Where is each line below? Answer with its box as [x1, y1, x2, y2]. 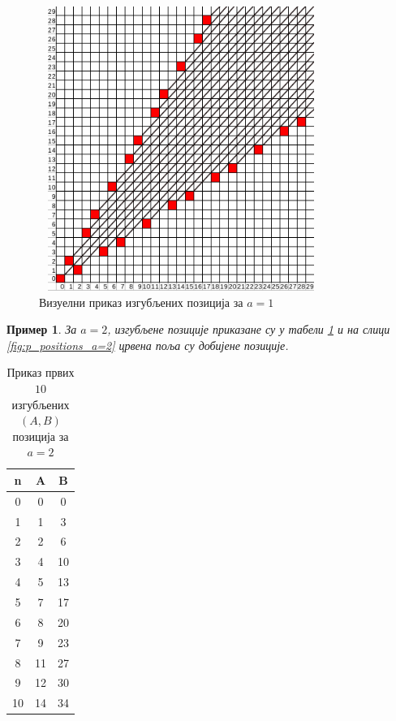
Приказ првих [6, 364, 75, 381]
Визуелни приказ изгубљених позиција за [39, 293, 243, 310]
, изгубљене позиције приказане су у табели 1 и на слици [107, 321, 390, 338]
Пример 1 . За [6, 321, 77, 338]
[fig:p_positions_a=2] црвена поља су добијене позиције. [6, 336, 289, 353]
